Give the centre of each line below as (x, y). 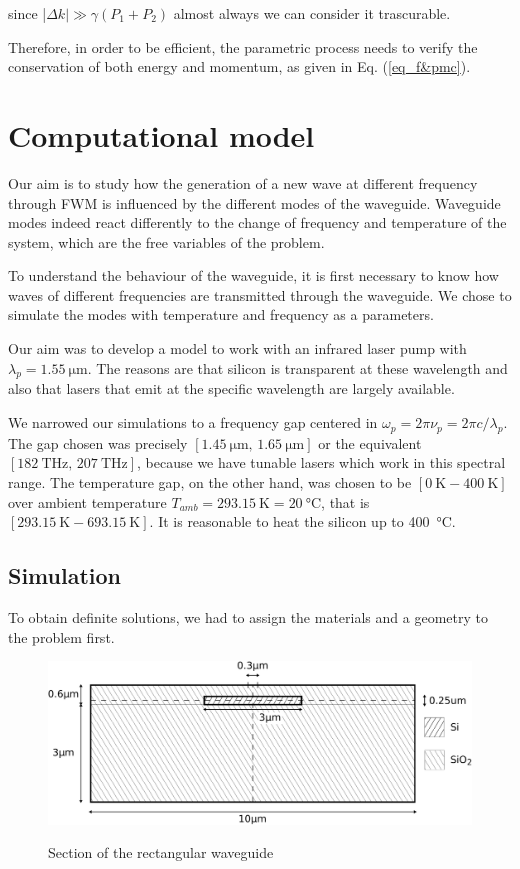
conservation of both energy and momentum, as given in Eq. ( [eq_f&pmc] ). (239, 66)
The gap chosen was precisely (98, 442)
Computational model (161, 134)
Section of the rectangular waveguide (161, 852)
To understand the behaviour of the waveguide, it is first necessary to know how (253, 275)
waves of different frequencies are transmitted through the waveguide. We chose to (260, 294)
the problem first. (61, 636)
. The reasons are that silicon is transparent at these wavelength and (297, 367)
